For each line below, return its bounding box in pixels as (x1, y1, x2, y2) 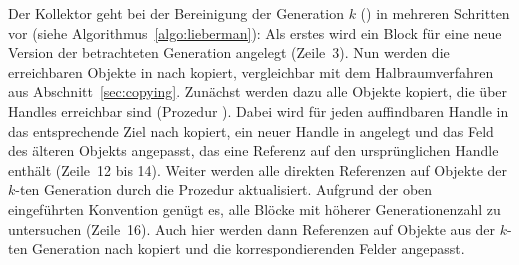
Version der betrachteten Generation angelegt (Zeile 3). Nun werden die (8, 42, 450, 63)
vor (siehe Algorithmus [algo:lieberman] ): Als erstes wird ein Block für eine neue (8, 22, 502, 43)
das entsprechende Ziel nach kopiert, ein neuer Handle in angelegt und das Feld (8, 120, 494, 141)
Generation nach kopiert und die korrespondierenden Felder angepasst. (32, 238, 465, 259)
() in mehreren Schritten (360, 3, 510, 23)
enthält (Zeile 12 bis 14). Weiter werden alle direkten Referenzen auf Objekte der (8, 159, 508, 180)
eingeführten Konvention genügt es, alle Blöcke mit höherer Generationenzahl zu (8, 198, 501, 219)
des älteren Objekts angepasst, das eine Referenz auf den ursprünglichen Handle (8, 140, 499, 161)
